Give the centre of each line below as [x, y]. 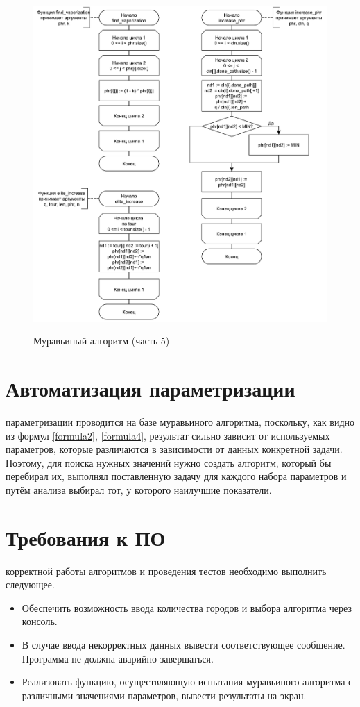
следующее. [30, 584]
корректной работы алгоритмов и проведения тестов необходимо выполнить [166, 571]
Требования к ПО [86, 537]
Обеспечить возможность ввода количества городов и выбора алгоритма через [187, 607]
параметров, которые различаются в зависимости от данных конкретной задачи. [174, 449]
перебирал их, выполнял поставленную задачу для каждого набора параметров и [176, 476]
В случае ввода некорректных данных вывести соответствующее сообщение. [183, 644]
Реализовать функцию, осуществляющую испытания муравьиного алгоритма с [187, 682]
